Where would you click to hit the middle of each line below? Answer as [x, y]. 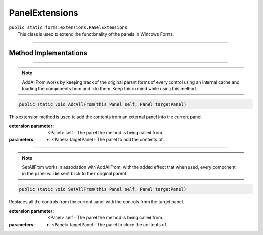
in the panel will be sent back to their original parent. [75, 174]
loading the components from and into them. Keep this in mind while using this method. [110, 89]
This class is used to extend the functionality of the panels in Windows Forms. [96, 34]
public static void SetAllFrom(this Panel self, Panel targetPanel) [103, 189]
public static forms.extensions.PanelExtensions [68, 27]
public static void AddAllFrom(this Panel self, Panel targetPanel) [103, 104]
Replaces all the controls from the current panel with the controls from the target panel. [97, 202]
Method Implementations [48, 53]
